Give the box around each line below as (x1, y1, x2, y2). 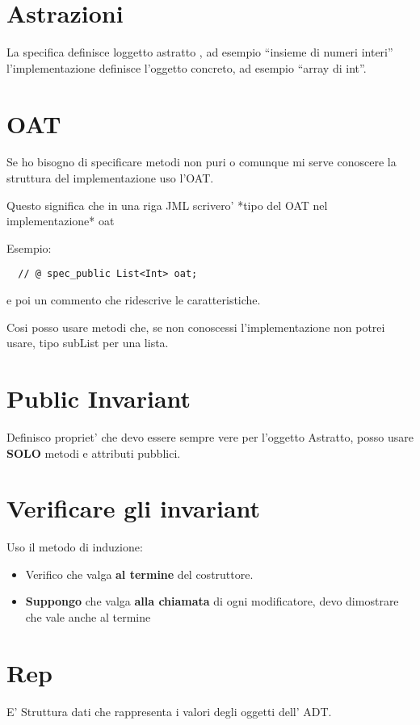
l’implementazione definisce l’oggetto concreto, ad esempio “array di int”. (6, 59, 367, 76)
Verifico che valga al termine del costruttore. (25, 565, 254, 582)
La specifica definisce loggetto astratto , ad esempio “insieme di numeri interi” (6, 44, 393, 61)
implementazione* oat (6, 212, 115, 229)
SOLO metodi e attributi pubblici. (6, 444, 181, 461)
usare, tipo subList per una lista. (6, 334, 169, 351)
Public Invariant (6, 382, 191, 415)
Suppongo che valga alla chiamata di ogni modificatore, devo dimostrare (25, 593, 399, 610)
